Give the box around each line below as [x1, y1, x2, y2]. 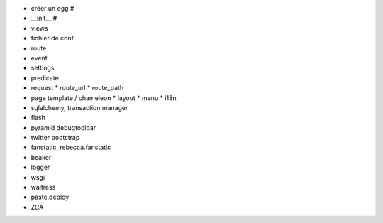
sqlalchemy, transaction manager [30, 103, 128, 111]
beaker [30, 153, 52, 161]
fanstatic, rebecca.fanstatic [30, 143, 111, 152]
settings [30, 64, 55, 72]
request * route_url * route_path [30, 84, 124, 92]
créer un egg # [30, 4, 74, 12]
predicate [30, 73, 60, 82]
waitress [30, 183, 56, 192]
